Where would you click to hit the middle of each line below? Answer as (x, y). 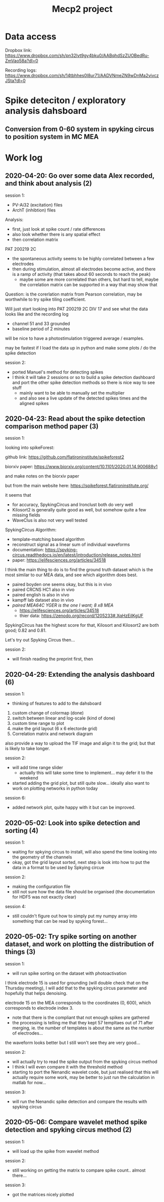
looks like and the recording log (37, 314)
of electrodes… (27, 1033)
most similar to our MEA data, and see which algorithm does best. (71, 575)
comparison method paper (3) (52, 426)
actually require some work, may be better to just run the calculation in (83, 1077)
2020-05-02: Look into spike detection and (73, 823)
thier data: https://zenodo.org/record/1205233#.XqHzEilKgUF (81, 616)
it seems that (18, 495)
